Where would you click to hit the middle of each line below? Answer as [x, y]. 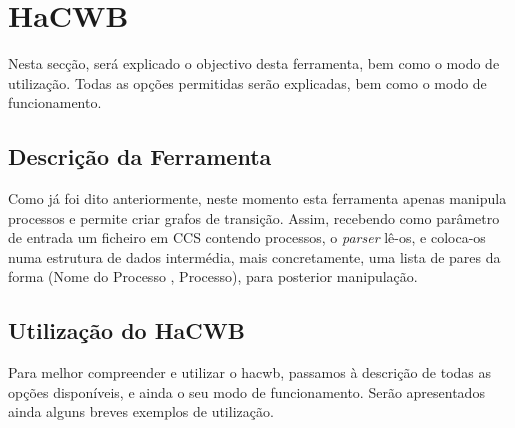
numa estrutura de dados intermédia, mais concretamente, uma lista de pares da [254, 256]
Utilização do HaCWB [126, 330]
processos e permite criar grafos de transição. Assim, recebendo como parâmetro [254, 217]
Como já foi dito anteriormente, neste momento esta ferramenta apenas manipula [257, 198]
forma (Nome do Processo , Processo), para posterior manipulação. [213, 276]
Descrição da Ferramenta [140, 156]
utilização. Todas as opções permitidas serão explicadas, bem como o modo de [247, 82]
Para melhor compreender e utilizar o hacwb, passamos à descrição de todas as [250, 372]
